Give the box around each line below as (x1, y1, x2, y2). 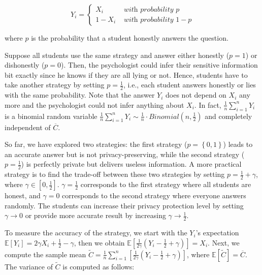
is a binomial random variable (5, 110, 97, 121)
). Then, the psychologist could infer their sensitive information (61, 59, 258, 70)
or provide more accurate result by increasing (25, 210, 166, 221)
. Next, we (208, 237, 240, 248)
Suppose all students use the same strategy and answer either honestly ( (5, 49, 230, 60)
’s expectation (195, 227, 239, 238)
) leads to (223, 139, 253, 149)
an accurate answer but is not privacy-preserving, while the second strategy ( (5, 148, 245, 159)
